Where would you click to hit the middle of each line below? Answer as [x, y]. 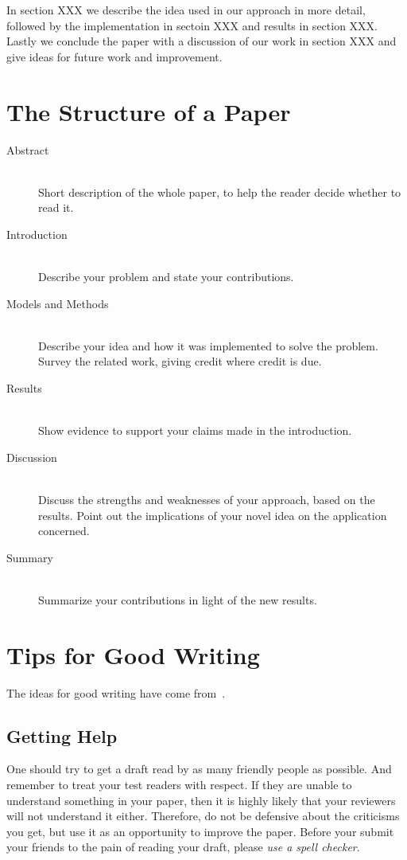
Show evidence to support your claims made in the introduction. [195, 430]
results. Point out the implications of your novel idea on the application [213, 515]
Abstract [28, 149]
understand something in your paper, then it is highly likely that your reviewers [201, 800]
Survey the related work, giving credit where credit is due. [180, 361]
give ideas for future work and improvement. [114, 56]
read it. [56, 207]
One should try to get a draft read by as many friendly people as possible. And [199, 769]
